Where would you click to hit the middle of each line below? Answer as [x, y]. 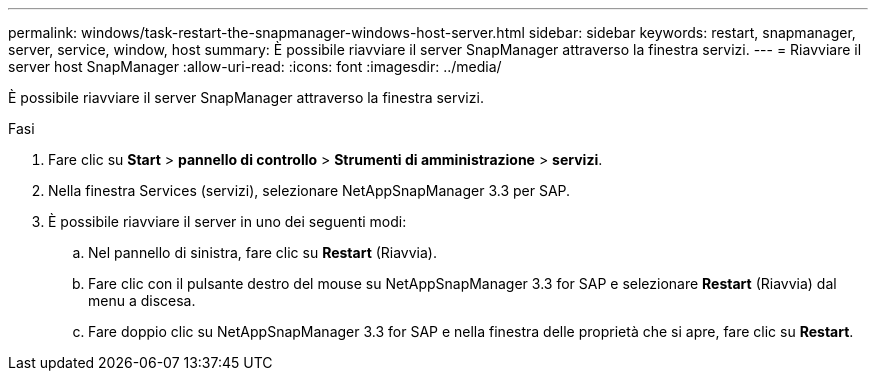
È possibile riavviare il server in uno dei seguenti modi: [227, 221]
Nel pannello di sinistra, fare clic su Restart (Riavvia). [262, 252]
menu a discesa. [142, 300]
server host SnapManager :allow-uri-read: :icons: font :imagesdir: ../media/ [255, 66]
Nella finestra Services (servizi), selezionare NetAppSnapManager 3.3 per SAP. [309, 190]
